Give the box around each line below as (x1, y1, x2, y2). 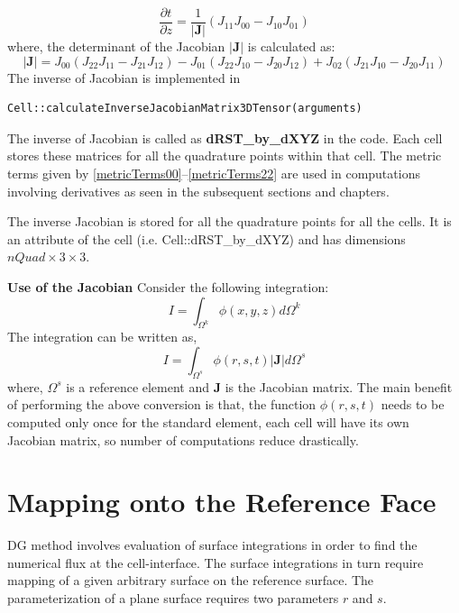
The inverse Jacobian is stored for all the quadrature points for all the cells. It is (7, 212, 452, 231)
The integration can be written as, (7, 327, 197, 346)
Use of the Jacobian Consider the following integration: (7, 278, 329, 296)
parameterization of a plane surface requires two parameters (7, 589, 339, 608)
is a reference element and (66, 377, 210, 396)
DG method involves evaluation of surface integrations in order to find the (7, 535, 418, 554)
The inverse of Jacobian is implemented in (7, 68, 241, 87)
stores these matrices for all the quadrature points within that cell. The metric (7, 146, 442, 165)
